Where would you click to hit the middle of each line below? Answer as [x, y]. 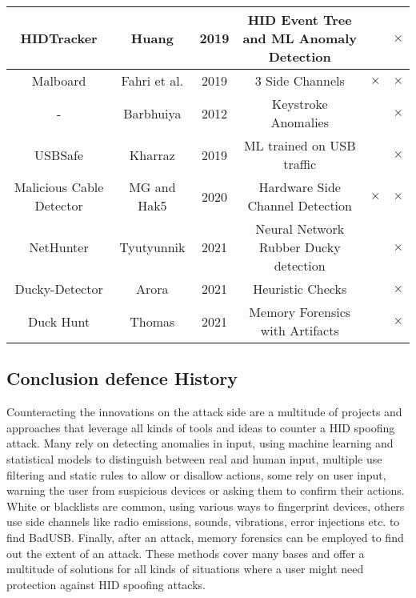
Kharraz [152, 155]
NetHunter [59, 247]
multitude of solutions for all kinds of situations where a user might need [185, 569]
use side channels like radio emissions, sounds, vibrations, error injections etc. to [203, 522]
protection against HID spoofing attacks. [106, 584]
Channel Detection [300, 205]
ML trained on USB [300, 145]
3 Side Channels [300, 80]
